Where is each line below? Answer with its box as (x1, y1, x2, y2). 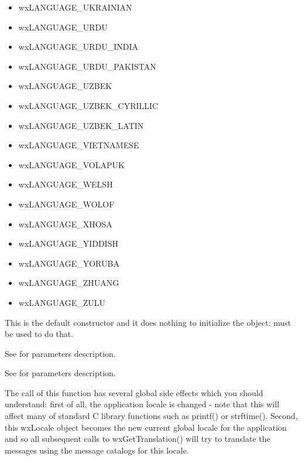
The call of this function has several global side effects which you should (5, 386, 263, 398)
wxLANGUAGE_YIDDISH (18, 237, 118, 250)
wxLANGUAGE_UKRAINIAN (18, 1, 132, 13)
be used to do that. (5, 328, 74, 340)
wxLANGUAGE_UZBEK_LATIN (18, 119, 144, 131)
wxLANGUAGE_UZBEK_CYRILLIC (18, 99, 159, 111)
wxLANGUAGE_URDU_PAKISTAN (18, 60, 156, 72)
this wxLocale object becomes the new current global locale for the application (5, 421, 287, 433)
